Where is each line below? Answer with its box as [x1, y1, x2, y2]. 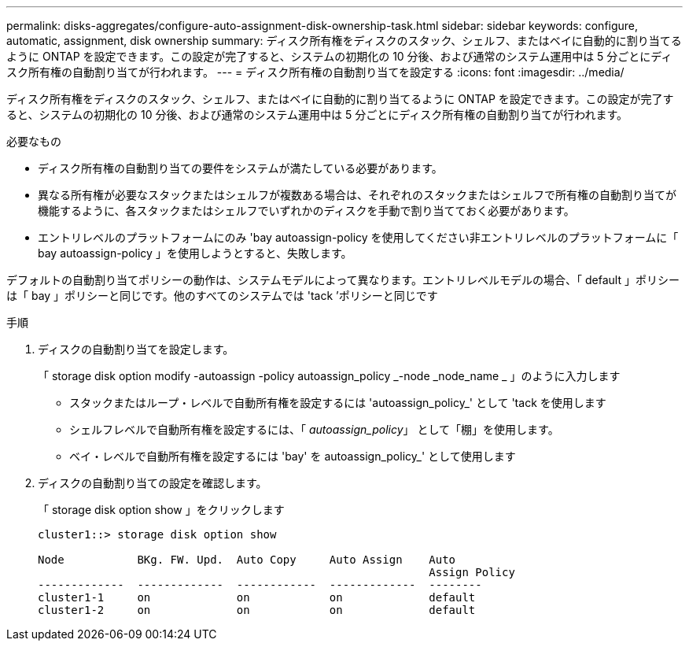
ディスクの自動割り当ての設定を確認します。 [38, 476, 267, 490]
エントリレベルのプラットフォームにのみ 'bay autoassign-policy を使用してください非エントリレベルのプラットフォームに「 [38, 231, 679, 244]
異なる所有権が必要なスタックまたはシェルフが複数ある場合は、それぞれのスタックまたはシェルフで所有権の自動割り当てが [38, 188, 676, 201]
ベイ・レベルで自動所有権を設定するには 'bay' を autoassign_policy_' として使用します [69, 449, 516, 463]
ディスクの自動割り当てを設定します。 [38, 342, 234, 356]
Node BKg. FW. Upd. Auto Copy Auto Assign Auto [38, 553, 456, 566]
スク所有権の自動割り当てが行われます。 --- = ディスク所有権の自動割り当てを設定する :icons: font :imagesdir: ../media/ [6, 65, 625, 79]
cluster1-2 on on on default [38, 604, 476, 616]
